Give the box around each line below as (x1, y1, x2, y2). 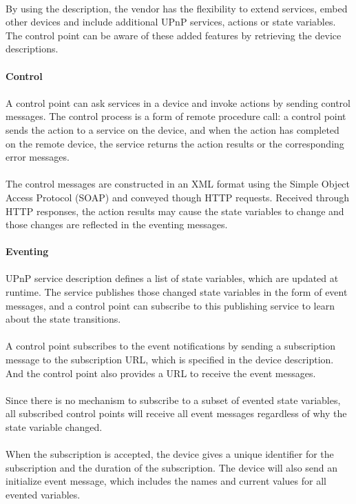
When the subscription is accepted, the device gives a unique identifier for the (6, 447, 334, 461)
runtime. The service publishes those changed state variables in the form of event (6, 285, 348, 299)
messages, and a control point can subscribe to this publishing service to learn (6, 298, 335, 312)
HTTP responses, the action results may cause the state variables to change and (6, 203, 344, 218)
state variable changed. (6, 420, 103, 434)
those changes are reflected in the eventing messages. (6, 217, 228, 232)
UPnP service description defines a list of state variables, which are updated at (6, 271, 339, 285)
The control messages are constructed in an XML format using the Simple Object (6, 177, 350, 191)
